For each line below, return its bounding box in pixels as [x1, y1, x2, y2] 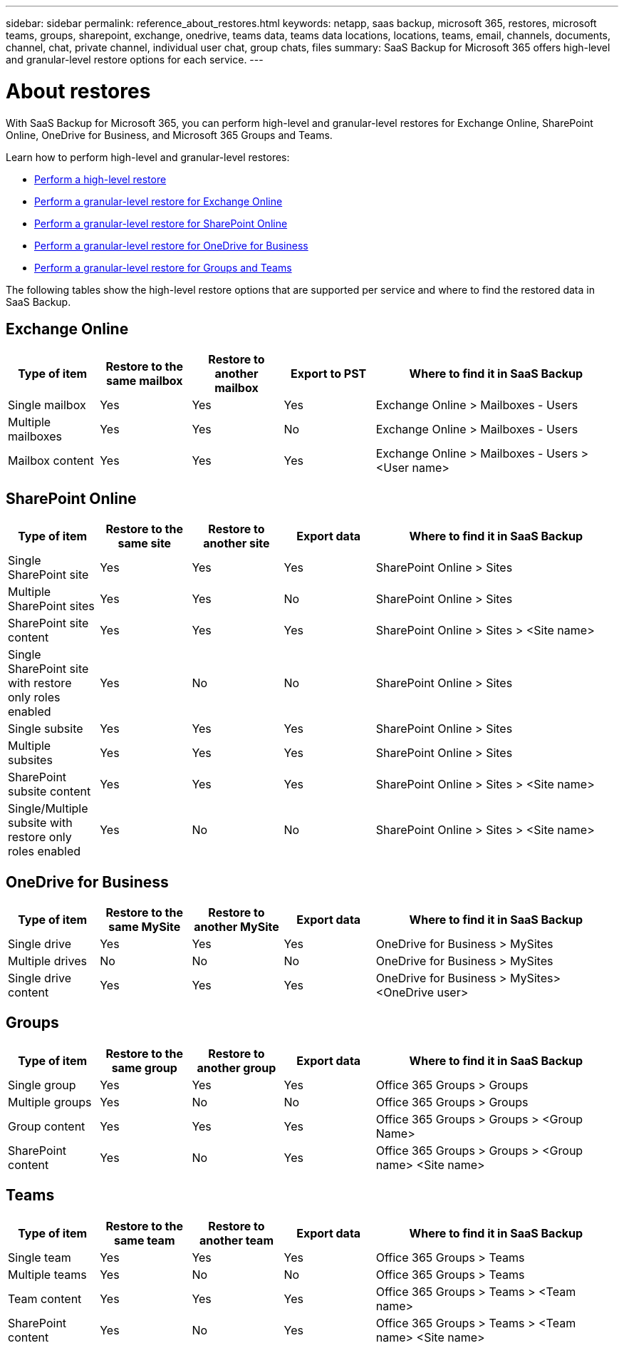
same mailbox [105, 374, 183, 389]
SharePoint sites [8, 599, 95, 614]
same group [111, 1060, 177, 1075]
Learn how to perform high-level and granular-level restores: [6, 150, 290, 163]
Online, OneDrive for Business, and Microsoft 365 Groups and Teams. [6, 128, 333, 141]
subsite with [8, 816, 73, 830]
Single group [8, 1077, 76, 1092]
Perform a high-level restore [34, 173, 167, 185]
